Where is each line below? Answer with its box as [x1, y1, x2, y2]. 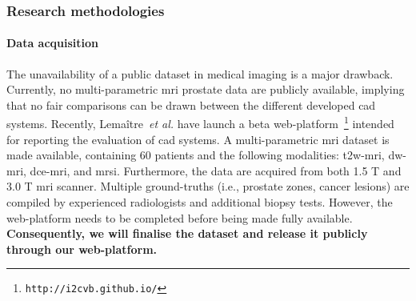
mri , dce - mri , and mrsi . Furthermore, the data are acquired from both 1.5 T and [6, 162, 402, 179]
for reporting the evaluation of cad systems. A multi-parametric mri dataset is [6, 130, 390, 147]
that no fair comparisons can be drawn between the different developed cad [6, 96, 376, 113]
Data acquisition [6, 34, 99, 51]
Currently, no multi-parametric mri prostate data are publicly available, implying [6, 81, 405, 98]
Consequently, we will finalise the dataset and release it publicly [6, 225, 368, 242]
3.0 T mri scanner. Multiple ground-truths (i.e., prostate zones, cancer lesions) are [6, 178, 410, 195]
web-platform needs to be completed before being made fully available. [6, 209, 353, 226]
